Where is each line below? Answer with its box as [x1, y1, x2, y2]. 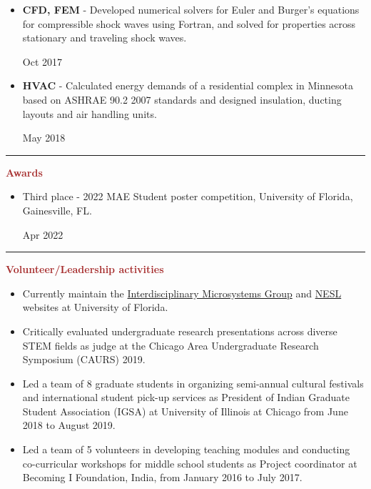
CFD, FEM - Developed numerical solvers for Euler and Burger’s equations [22, 2, 360, 16]
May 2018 [22, 130, 66, 145]
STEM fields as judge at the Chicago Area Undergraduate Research [22, 337, 319, 352]
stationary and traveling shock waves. [22, 30, 187, 45]
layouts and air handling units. [22, 106, 157, 121]
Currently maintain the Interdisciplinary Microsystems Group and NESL [22, 285, 342, 300]
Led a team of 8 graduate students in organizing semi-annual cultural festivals [22, 375, 364, 390]
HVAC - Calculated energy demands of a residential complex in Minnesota [22, 78, 353, 93]
